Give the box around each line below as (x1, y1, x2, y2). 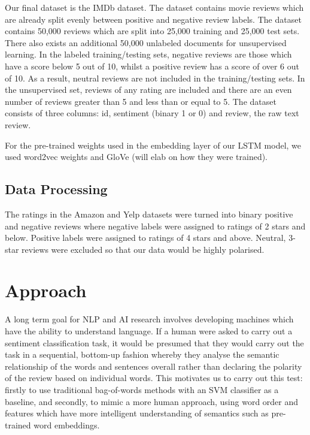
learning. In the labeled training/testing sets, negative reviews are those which (5, 48, 292, 61)
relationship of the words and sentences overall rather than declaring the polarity (5, 360, 302, 372)
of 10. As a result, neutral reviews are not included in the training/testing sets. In (5, 71, 305, 84)
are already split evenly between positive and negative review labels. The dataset (5, 13, 302, 25)
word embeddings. (34, 418, 100, 431)
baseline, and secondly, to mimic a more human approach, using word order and (5, 395, 299, 407)
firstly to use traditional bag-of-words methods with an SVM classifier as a (5, 383, 279, 395)
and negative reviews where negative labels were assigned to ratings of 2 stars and (5, 219, 306, 232)
